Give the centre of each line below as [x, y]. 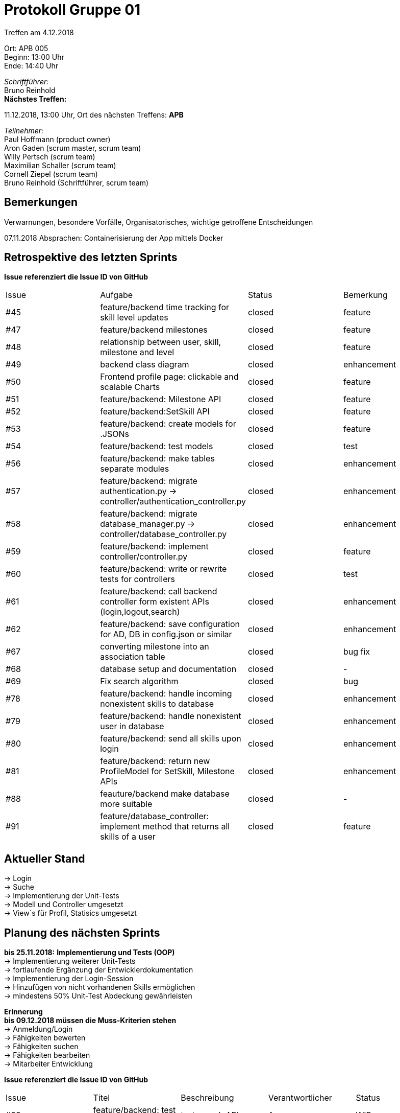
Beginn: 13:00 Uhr [34, 57]
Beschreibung [207, 1098]
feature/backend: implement [154, 547]
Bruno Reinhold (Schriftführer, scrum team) [77, 182]
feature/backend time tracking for [165, 307]
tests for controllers [137, 579]
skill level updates [134, 318]
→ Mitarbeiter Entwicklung [48, 1064]
